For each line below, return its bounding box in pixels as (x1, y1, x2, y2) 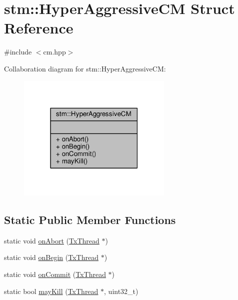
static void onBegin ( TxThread (4, 252, 98, 262)
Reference (4, 17, 73, 38)
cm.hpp (43, 46, 66, 57)
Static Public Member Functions (4, 211, 176, 227)
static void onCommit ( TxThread (4, 268, 106, 279)
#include (4, 46, 32, 57)
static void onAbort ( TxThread (4, 235, 99, 245)
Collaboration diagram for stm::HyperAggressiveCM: (4, 63, 166, 73)
